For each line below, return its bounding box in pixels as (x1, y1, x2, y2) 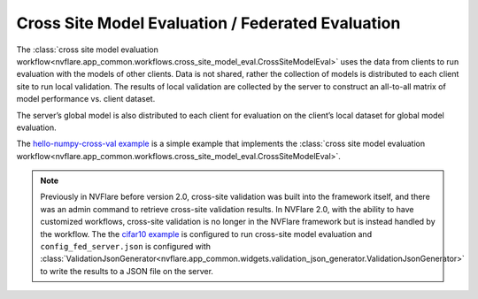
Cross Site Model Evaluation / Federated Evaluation (16, 13, 401, 33)
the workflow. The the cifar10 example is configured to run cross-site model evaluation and (40, 228, 372, 239)
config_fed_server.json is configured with (40, 241, 212, 252)
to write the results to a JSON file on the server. (40, 265, 214, 276)
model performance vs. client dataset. (16, 94, 156, 104)
